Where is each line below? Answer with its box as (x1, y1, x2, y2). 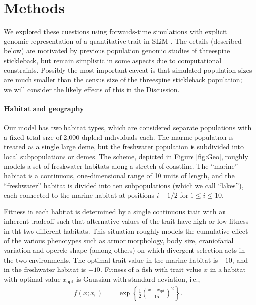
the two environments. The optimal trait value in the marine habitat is (4, 254, 218, 265)
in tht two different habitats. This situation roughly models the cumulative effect (4, 226, 248, 236)
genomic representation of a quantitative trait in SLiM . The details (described (4, 35, 242, 46)
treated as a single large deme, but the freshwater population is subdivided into (4, 141, 244, 152)
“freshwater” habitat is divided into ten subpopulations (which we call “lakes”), (4, 180, 244, 190)
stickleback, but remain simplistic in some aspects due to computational (4, 55, 222, 65)
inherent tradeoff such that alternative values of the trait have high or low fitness (4, 216, 249, 226)
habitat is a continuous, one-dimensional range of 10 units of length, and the (4, 170, 235, 181)
